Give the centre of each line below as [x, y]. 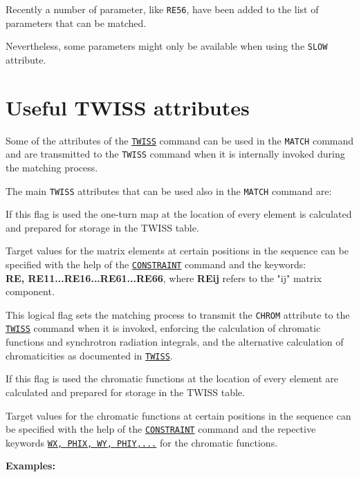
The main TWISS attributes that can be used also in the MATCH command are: [169, 190]
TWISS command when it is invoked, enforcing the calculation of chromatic [163, 328]
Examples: [30, 466]
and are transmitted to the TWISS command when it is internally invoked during [175, 154]
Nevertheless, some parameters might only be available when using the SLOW [167, 46]
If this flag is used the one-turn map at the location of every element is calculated [179, 214]
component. [30, 291]
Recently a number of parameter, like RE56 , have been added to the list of [162, 9]
